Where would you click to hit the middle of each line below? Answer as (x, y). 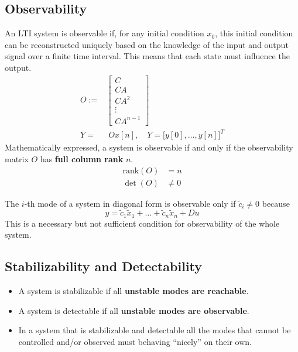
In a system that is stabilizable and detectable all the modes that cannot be (155, 330)
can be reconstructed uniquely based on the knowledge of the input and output (147, 44)
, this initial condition (254, 33)
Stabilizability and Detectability (104, 266)
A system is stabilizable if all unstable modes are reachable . (133, 291)
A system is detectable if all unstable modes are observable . (134, 310)
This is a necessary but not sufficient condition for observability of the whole (142, 223)
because (276, 203)
